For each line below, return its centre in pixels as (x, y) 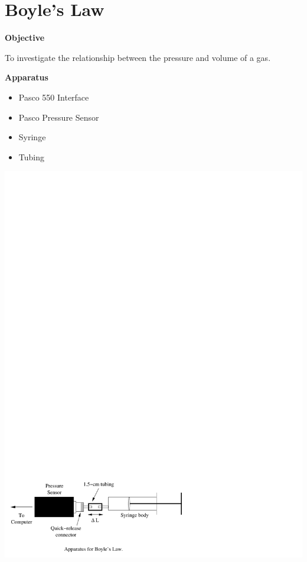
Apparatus (27, 77)
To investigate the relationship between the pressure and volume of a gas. (138, 57)
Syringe (32, 137)
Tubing (31, 156)
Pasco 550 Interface (54, 97)
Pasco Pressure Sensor (59, 117)
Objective (25, 38)
